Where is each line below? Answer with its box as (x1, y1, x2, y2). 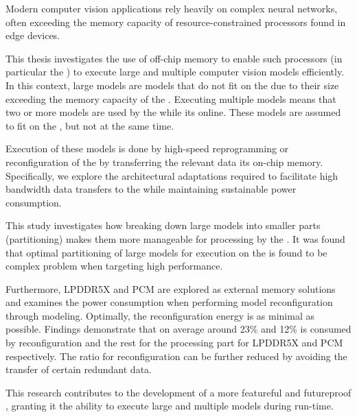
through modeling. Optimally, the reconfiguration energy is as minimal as (5, 308, 314, 322)
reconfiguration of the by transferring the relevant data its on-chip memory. (5, 154, 323, 169)
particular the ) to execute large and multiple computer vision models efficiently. (5, 64, 345, 79)
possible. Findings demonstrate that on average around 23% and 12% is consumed (5, 322, 352, 336)
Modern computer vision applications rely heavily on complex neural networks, (5, 1, 338, 15)
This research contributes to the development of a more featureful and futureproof (5, 385, 352, 399)
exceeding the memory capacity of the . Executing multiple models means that (5, 91, 336, 106)
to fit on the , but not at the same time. (5, 118, 174, 132)
